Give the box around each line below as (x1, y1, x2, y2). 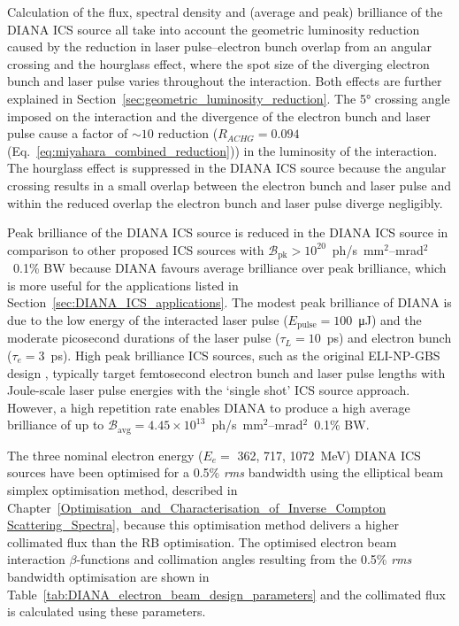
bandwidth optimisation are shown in (7, 567, 210, 585)
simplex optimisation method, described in (7, 481, 238, 499)
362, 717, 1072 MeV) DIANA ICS (237, 445, 421, 464)
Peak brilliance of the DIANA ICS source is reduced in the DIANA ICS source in (7, 223, 448, 242)
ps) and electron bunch (326, 328, 452, 347)
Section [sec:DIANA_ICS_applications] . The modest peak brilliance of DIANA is (7, 293, 452, 312)
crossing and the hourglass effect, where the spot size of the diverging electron (7, 54, 430, 73)
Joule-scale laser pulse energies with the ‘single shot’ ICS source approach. (7, 381, 410, 399)
